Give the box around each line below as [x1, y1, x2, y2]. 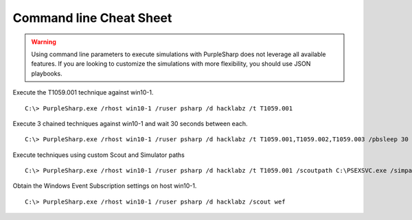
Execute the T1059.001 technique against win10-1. [12, 88, 154, 97]
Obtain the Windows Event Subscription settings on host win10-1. [12, 182, 197, 190]
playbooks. [31, 69, 63, 77]
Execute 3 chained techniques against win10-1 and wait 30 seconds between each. [12, 119, 248, 127]
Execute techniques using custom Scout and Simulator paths [12, 151, 185, 159]
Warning [31, 38, 56, 46]
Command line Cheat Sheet [12, 10, 172, 25]
